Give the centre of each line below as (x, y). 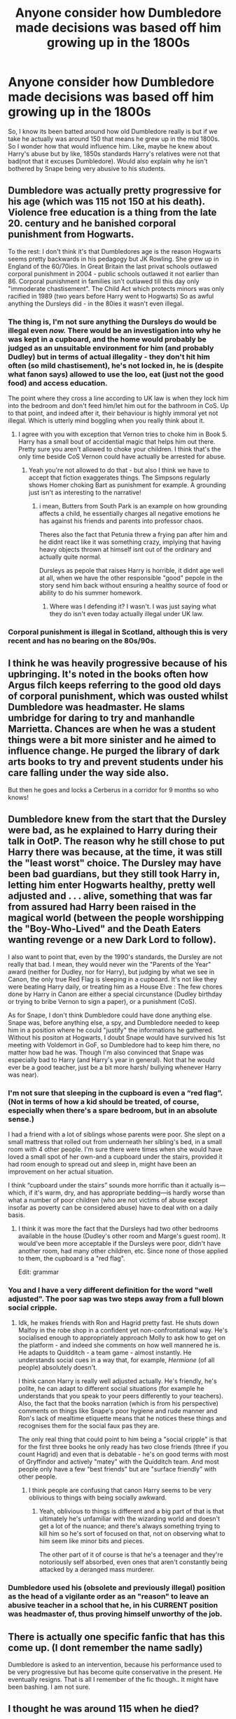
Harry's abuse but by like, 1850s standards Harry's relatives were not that (114, 154)
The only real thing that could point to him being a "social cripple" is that (122, 1439)
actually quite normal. (70, 557)
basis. (16, 1215)
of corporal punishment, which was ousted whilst (118, 697)
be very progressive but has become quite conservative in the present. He (115, 1672)
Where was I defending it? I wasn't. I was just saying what (133, 606)
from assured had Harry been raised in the (102, 907)
